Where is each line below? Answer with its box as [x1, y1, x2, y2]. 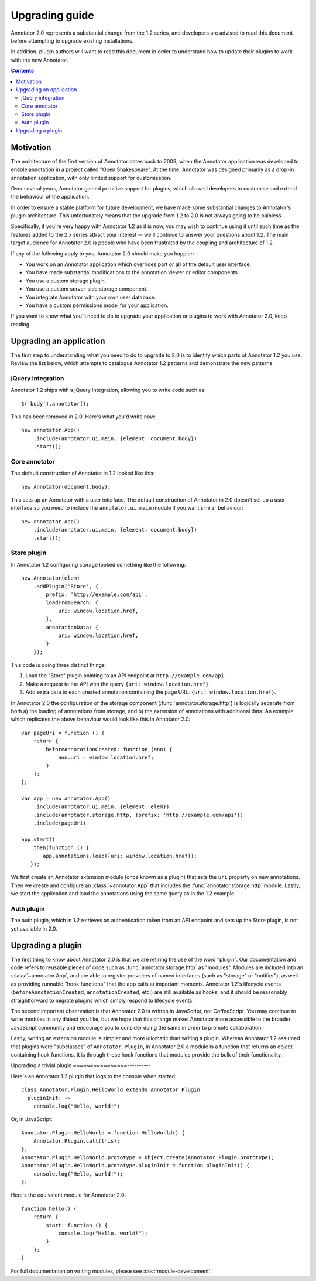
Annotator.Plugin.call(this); [33, 1137, 120, 1144]
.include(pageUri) [33, 820, 87, 826]
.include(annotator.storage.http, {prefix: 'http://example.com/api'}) [33, 812, 243, 818]
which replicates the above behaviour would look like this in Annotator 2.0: [11, 716, 191, 723]
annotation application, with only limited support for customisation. [11, 174, 172, 181]
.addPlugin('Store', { [33, 583, 99, 590]
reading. [11, 321, 32, 328]
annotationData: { [46, 624, 99, 631]
